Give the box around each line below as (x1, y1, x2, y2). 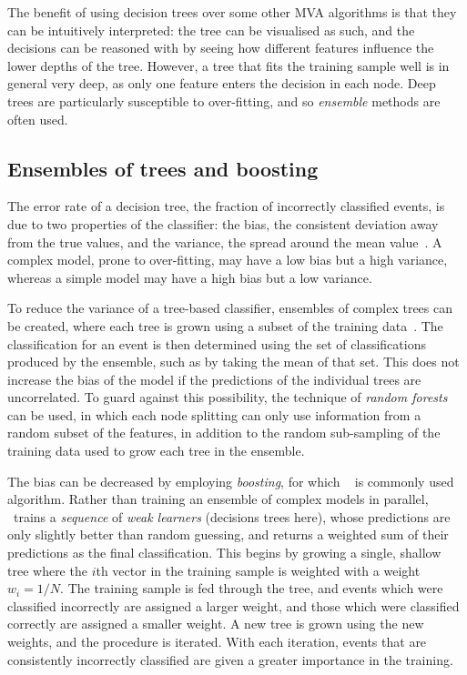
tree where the (7, 560, 87, 579)
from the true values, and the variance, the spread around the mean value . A (7, 232, 442, 251)
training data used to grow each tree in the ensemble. (7, 441, 305, 460)
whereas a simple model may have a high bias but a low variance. (7, 267, 372, 287)
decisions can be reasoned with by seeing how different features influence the (7, 38, 434, 57)
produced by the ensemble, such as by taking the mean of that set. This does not (7, 352, 460, 371)
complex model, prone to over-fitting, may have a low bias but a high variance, (7, 250, 448, 269)
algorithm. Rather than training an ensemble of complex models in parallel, (7, 489, 429, 509)
